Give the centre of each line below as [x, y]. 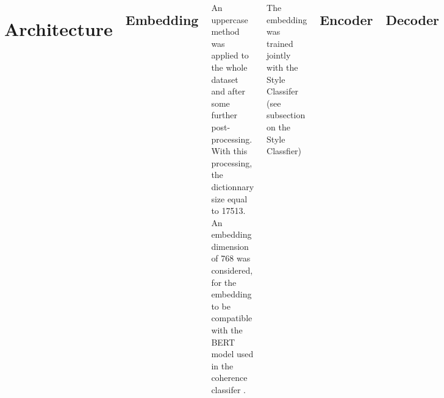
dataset [225, 79]
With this [229, 151]
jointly [279, 55]
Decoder [412, 20]
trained [280, 43]
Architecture [59, 29]
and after [228, 91]
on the [278, 126]
